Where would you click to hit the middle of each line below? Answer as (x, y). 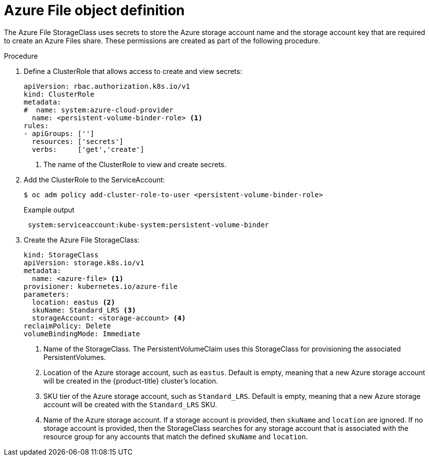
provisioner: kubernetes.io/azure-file (101, 286)
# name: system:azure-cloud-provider (99, 110)
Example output (49, 210)
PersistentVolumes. (75, 357)
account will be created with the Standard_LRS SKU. (130, 404)
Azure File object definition (94, 10)
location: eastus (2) (73, 302)
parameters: (47, 294)
